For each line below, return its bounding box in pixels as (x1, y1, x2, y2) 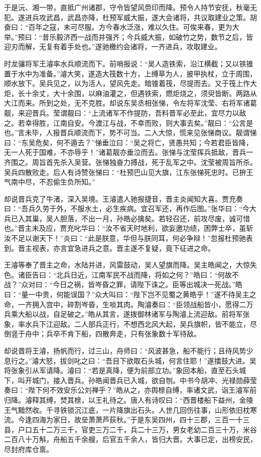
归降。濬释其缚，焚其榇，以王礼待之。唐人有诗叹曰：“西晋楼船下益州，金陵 (4, 394, 253, 405)
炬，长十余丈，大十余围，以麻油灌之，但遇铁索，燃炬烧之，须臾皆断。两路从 (4, 87, 257, 98)
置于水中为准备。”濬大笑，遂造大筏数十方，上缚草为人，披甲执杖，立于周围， (4, 68, 257, 78)
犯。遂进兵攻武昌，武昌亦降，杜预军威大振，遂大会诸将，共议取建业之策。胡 (4, 12, 257, 22)
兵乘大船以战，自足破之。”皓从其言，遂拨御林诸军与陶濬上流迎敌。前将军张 (4, 309, 250, 319)
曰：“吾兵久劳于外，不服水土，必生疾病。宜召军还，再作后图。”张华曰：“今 (4, 203, 249, 214)
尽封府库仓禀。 (4, 443, 53, 454)
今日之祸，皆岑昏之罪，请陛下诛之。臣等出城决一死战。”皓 (53, 279, 242, 290)
